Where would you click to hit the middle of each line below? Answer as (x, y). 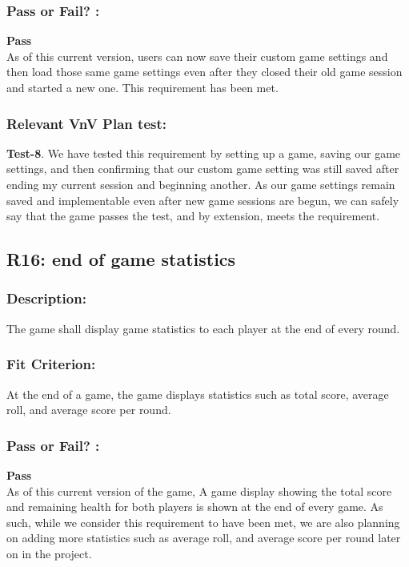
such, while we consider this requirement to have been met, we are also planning (203, 522)
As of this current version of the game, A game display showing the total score (199, 491)
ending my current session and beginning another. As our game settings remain (201, 184)
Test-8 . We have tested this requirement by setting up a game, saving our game (204, 153)
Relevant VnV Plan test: (86, 123)
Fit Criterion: (51, 364)
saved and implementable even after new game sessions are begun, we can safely (203, 200)
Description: (46, 298)
